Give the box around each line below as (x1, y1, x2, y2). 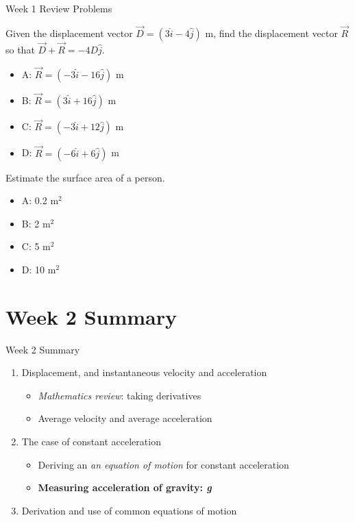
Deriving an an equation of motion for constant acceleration (38, 457, 289, 471)
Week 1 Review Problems (5, 1, 112, 15)
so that (5, 42, 35, 57)
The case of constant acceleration (21, 434, 161, 448)
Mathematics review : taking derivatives (38, 388, 201, 402)
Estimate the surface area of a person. (5, 170, 165, 184)
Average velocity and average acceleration (38, 411, 212, 425)
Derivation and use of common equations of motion (21, 503, 237, 517)
